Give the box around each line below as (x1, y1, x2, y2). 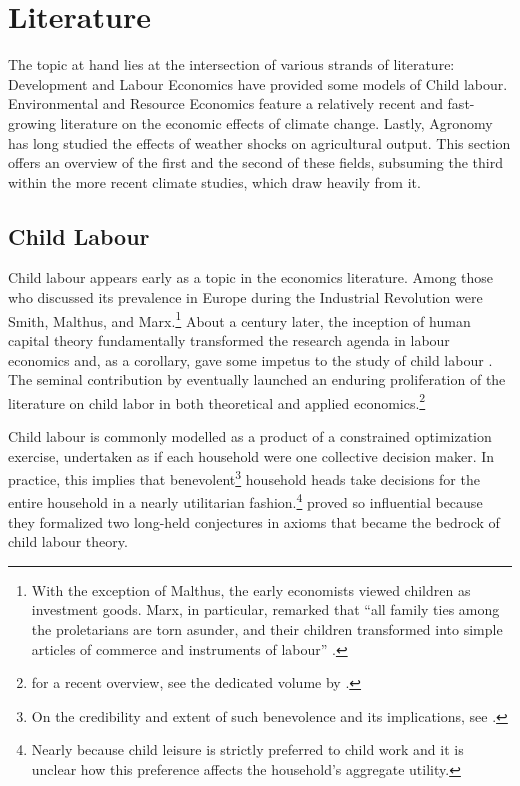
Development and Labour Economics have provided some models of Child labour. (8, 73, 508, 94)
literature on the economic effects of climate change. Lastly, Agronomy (60, 112, 493, 133)
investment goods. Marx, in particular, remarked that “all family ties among (31, 599, 500, 620)
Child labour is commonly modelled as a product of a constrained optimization (8, 425, 492, 446)
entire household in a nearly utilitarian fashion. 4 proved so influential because (8, 489, 483, 513)
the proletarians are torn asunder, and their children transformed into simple (31, 619, 503, 640)
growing (8, 112, 56, 133)
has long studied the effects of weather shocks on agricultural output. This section (8, 132, 511, 153)
